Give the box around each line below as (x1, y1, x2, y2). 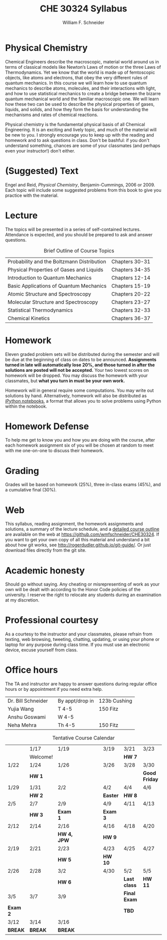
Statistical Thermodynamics (7, 307, 73, 313)
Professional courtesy (5, 615, 98, 626)
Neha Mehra (7, 722, 37, 729)
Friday (143, 776, 159, 783)
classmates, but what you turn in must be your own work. (5, 377, 125, 384)
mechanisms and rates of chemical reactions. (5, 112, 98, 118)
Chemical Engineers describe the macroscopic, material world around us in (5, 58, 159, 65)
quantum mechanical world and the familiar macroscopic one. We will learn (5, 96, 159, 102)
